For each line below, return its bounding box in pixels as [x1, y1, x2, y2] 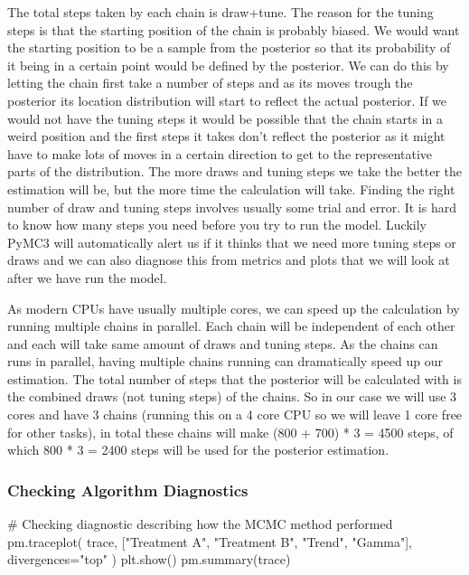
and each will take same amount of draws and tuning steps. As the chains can [7, 334, 438, 353]
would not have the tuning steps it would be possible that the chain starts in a [7, 108, 443, 127]
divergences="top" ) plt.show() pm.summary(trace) [7, 550, 291, 569]
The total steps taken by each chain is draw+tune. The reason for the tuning [7, 3, 434, 21]
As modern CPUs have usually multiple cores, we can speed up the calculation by [7, 298, 460, 317]
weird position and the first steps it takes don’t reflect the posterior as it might [7, 127, 446, 146]
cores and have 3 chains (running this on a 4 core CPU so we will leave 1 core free [7, 405, 463, 424]
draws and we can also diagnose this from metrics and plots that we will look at [7, 250, 450, 269]
